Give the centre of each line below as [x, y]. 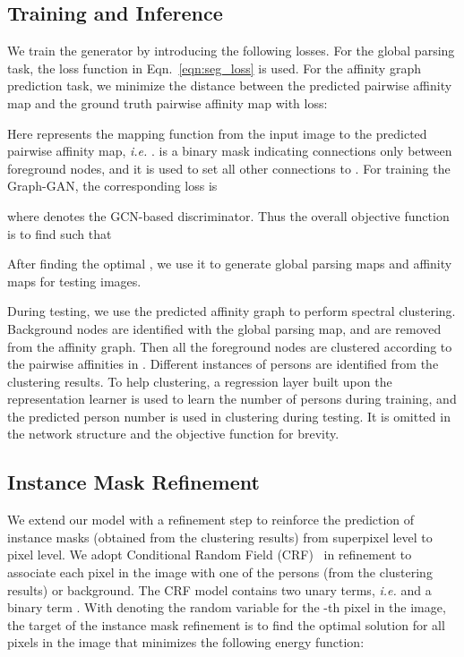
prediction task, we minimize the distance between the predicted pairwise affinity [230, 85]
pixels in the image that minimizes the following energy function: [186, 642]
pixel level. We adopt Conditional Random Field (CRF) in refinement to [210, 555]
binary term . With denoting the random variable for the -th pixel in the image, [227, 607]
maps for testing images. [74, 281]
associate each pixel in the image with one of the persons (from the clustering [220, 572]
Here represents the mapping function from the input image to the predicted [217, 133]
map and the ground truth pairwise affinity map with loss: [168, 102]
